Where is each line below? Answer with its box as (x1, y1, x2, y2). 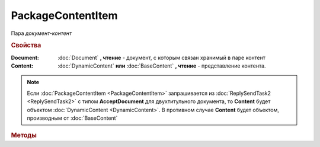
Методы (11, 131, 37, 139)
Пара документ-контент (11, 30, 72, 37)
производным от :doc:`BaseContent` (27, 114, 118, 122)
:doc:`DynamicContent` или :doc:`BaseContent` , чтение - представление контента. (57, 62, 266, 69)
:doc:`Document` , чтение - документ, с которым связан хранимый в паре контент (57, 54, 266, 61)
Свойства (11, 41, 41, 50)
